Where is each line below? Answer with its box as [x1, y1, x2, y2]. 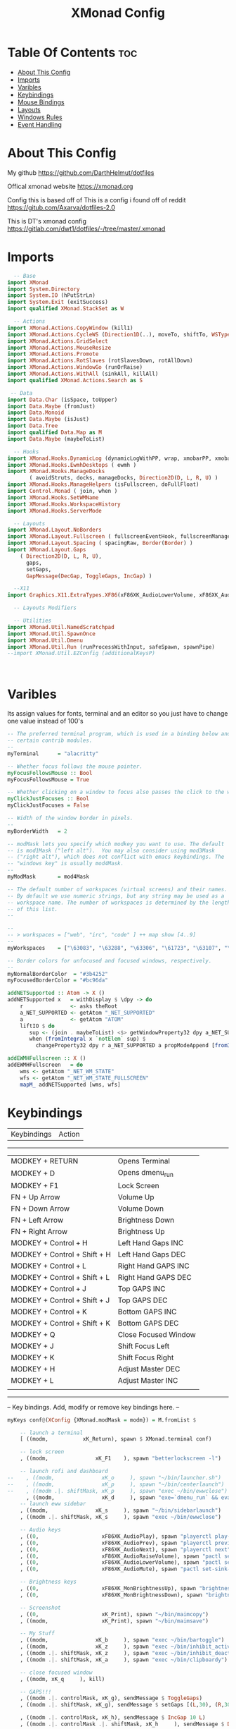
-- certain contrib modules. [7, 737, 93, 745]
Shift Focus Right [117, 1352, 174, 1362]
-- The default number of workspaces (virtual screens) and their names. [7, 886, 228, 893]
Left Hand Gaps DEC [117, 1250, 186, 1259]
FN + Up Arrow [11, 1192, 60, 1202]
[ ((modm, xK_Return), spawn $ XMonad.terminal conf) [20, 1436, 212, 1443]
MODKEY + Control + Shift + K [11, 1318, 111, 1328]
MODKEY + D [11, 1168, 55, 1178]
